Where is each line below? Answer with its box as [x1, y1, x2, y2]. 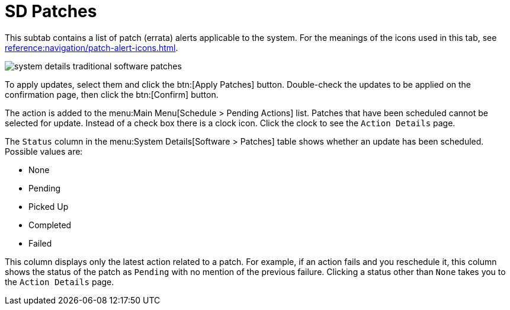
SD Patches [5, 1, 97, 21]
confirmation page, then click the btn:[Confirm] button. [5, 89, 219, 100]
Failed [28, 238, 52, 248]
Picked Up [28, 201, 69, 212]
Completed [28, 219, 72, 230]
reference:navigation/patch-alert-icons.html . [5, 42, 178, 53]
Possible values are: [5, 146, 83, 156]
